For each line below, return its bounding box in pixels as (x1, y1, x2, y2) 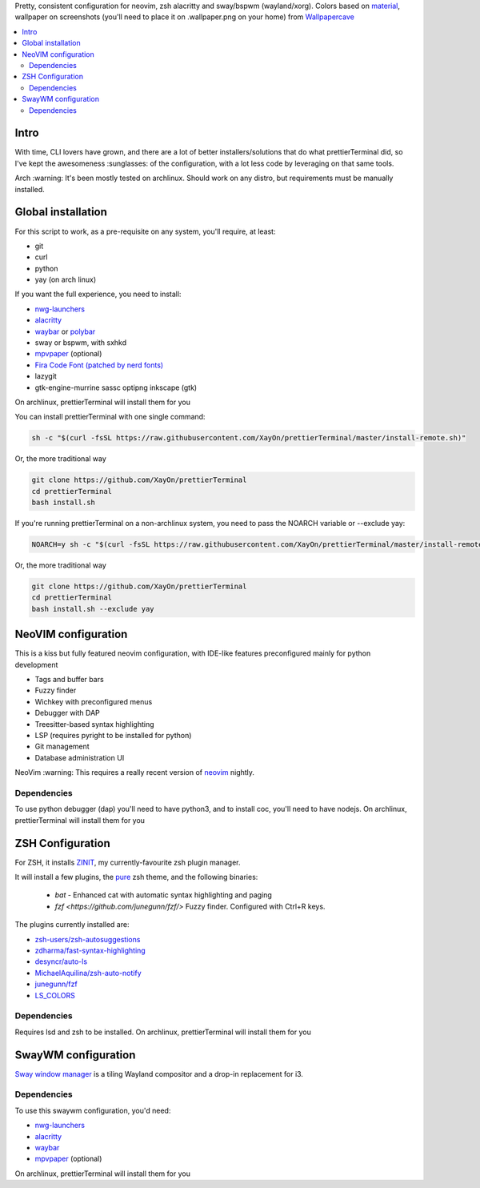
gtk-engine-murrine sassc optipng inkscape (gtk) (34, 383, 198, 392)
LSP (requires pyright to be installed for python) (34, 731, 192, 740)
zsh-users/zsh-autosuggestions (34, 934, 141, 944)
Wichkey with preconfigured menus (34, 696, 153, 706)
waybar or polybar (34, 327, 96, 336)
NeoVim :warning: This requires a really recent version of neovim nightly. (14, 768, 255, 777)
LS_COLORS (34, 990, 75, 1000)
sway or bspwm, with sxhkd (34, 338, 127, 347)
